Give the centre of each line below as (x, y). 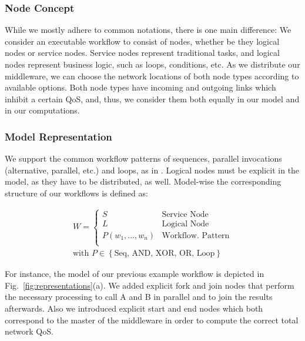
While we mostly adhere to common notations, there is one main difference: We (148, 30)
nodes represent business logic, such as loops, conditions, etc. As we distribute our (152, 64)
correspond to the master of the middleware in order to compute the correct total (152, 320)
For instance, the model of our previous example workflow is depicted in (135, 274)
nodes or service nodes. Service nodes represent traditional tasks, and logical (142, 53)
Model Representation (58, 136)
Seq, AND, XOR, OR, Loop (165, 254)
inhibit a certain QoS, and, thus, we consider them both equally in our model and (152, 98)
